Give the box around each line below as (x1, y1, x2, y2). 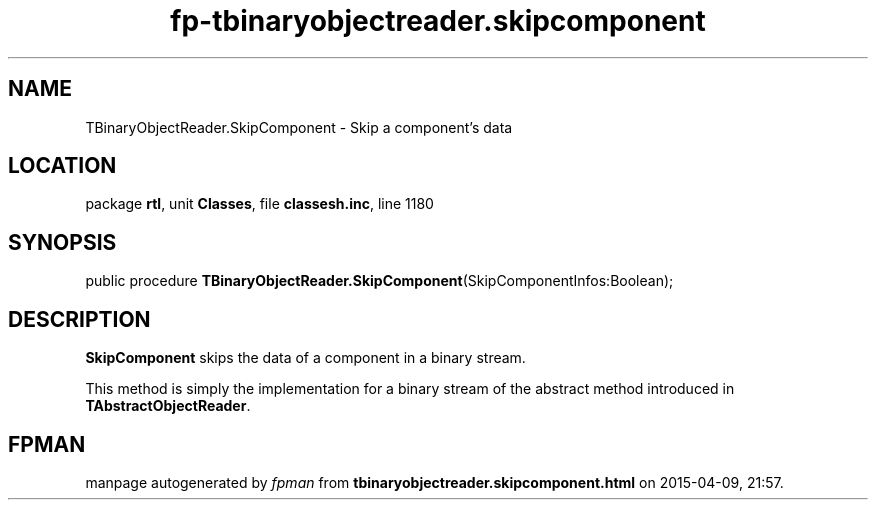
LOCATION (8, 153, 117, 179)
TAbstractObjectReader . (85, 397, 251, 415)
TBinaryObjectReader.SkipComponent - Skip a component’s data (85, 118, 513, 136)
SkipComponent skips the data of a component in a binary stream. (85, 349, 526, 367)
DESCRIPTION (8, 306, 151, 332)
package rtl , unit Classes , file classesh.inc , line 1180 (85, 195, 434, 213)
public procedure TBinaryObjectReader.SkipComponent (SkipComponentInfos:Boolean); (85, 272, 674, 290)
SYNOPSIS (8, 229, 117, 255)
